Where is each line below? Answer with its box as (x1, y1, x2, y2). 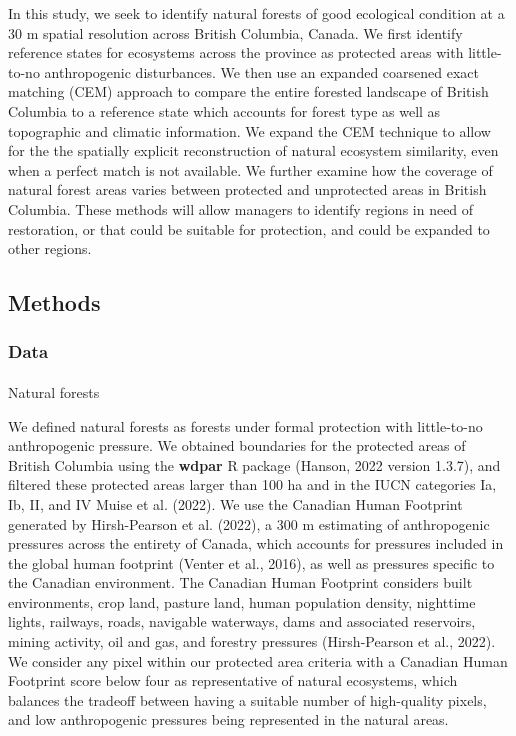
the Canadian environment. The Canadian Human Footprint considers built (8, 572, 473, 593)
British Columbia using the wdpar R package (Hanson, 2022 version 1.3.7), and (8, 454, 501, 475)
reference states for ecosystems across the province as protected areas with (8, 42, 464, 63)
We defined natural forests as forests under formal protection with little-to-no (8, 415, 483, 436)
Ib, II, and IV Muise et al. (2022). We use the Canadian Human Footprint (8, 493, 463, 514)
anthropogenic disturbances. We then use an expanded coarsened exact (44, 61, 479, 82)
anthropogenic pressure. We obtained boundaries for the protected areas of (8, 435, 466, 456)
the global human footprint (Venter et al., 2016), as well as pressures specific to (8, 552, 495, 573)
